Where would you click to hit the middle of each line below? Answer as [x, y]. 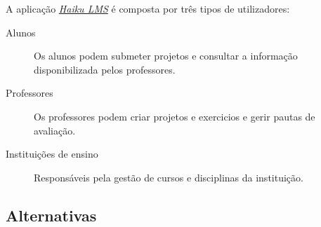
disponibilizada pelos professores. [105, 69]
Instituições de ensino [52, 154]
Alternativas [51, 215]
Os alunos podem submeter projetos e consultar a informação [166, 56]
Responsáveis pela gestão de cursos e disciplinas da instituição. [169, 177]
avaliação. [55, 130]
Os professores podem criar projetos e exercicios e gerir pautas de [175, 116]
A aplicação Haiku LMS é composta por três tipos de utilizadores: [148, 8]
